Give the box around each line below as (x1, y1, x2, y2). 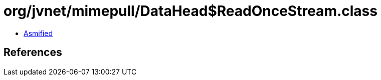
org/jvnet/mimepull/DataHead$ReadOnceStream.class (4, 2, 377, 19)
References (4, 46, 62, 59)
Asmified (24, 28, 53, 37)
